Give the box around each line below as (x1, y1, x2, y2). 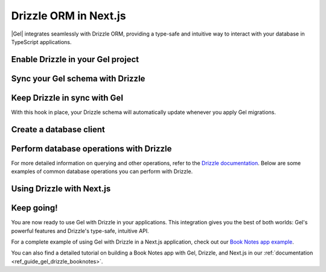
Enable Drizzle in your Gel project (11, 54, 139, 65)
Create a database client (11, 124, 105, 134)
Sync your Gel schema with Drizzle (11, 73, 145, 84)
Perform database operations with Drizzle (11, 144, 172, 154)
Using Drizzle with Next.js (11, 184, 111, 194)
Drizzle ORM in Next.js (11, 9, 126, 22)
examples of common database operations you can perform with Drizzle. (11, 168, 193, 175)
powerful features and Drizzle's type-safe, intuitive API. (11, 227, 149, 235)
